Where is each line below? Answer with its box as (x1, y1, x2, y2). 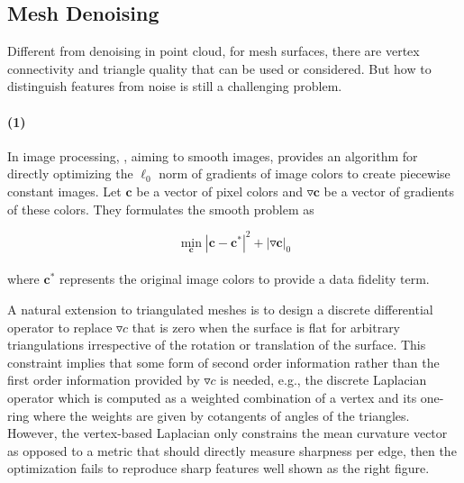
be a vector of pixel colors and (136, 181, 304, 200)
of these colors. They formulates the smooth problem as (7, 199, 314, 218)
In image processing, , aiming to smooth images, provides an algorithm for (7, 146, 418, 165)
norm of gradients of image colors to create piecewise (159, 164, 450, 183)
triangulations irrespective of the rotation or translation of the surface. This (7, 335, 426, 354)
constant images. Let (7, 181, 122, 200)
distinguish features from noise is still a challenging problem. (7, 77, 342, 96)
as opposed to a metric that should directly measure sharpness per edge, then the (7, 441, 457, 460)
